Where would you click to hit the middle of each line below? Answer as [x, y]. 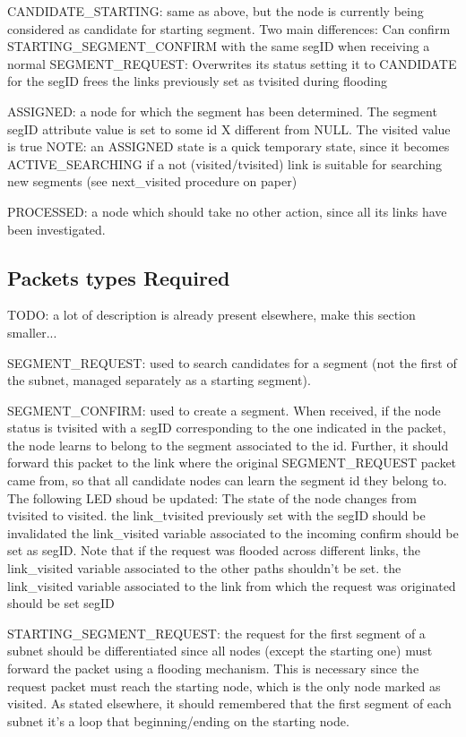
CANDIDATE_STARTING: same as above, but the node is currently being [216, 11]
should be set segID [61, 603]
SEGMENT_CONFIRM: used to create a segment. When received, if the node [224, 410]
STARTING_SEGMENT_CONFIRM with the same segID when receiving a [219, 46]
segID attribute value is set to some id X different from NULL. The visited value [229, 129]
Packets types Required [119, 277]
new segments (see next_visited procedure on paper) [152, 181]
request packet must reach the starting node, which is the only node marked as [224, 686]
